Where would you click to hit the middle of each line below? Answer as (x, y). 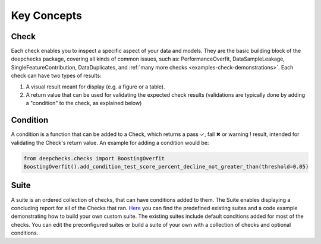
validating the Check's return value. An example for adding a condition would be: (110, 142)
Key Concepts (47, 15)
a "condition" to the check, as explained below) (84, 103)
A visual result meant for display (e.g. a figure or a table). (96, 87)
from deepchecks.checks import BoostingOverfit (94, 158)
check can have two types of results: (56, 76)
